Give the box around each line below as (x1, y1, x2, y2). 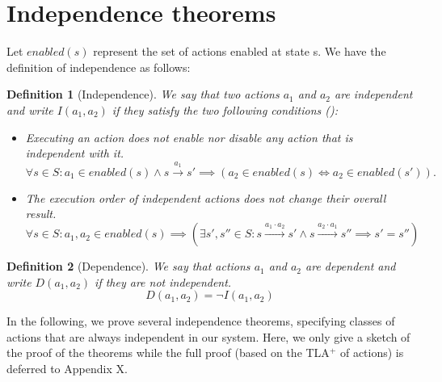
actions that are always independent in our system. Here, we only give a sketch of (6, 328, 410, 345)
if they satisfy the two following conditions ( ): (112, 101, 338, 118)
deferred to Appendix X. (6, 360, 128, 377)
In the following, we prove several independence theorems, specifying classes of (6, 313, 395, 330)
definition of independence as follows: (6, 58, 191, 75)
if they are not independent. (95, 273, 232, 290)
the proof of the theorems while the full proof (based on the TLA (6, 344, 330, 361)
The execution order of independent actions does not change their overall (25, 189, 386, 206)
